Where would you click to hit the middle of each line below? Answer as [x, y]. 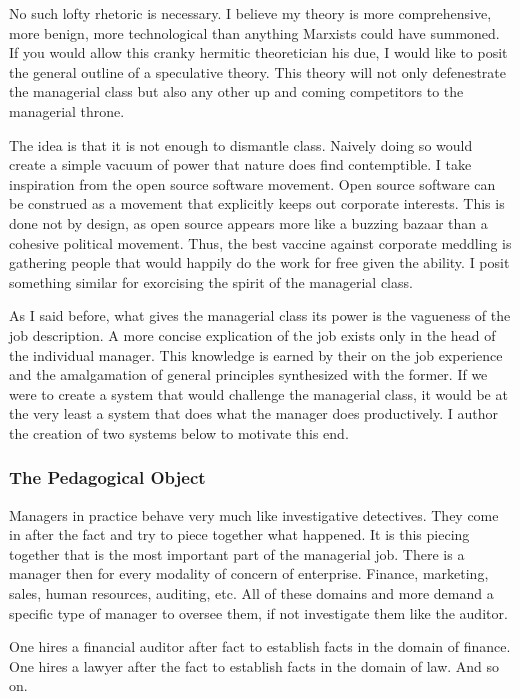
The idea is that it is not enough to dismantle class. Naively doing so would [241, 144]
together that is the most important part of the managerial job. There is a [237, 553]
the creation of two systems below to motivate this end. [179, 432]
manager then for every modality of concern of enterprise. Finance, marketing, [249, 573]
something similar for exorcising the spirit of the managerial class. [211, 281]
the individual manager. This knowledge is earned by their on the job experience [256, 354]
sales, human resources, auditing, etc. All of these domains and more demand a [251, 593]
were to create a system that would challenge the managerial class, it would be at [258, 393]
